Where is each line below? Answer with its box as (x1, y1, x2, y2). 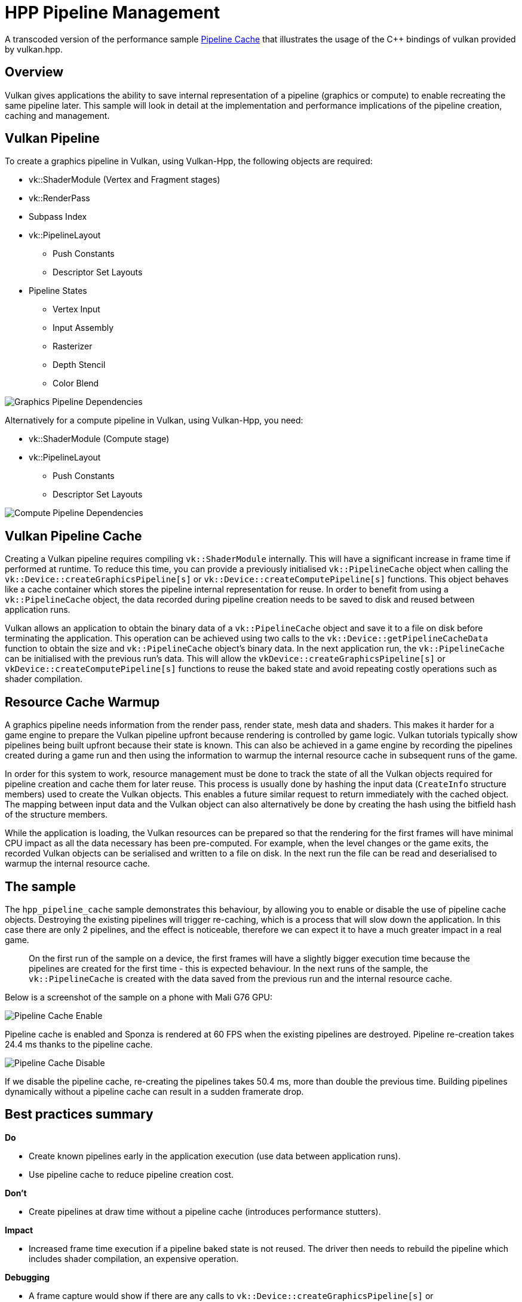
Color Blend (53, 378, 99, 389)
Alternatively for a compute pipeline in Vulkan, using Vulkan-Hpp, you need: (5, 415, 303, 426)
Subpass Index (29, 211, 87, 222)
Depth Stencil (53, 360, 106, 370)
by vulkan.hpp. (5, 44, 63, 54)
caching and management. (5, 110, 110, 121)
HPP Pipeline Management (5, 2, 220, 23)
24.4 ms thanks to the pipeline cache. (5, 1039, 153, 1049)
